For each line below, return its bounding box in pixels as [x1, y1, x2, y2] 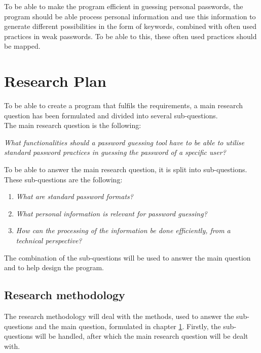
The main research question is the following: [4, 120, 141, 131]
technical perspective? [16, 235, 82, 246]
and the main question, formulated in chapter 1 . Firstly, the [35, 320, 221, 331]
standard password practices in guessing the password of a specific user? [4, 147, 226, 157]
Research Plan [4, 71, 106, 91]
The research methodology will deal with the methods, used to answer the [4, 311, 234, 322]
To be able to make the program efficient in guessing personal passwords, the [4, 1, 243, 11]
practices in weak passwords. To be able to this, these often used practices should [4, 30, 257, 41]
